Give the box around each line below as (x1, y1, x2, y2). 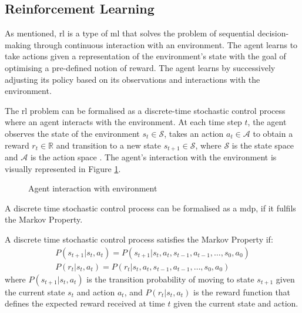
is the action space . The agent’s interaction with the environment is (30, 151, 277, 163)
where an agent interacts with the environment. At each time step (5, 116, 242, 128)
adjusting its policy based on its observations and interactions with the (5, 73, 260, 85)
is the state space (231, 139, 294, 151)
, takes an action (164, 127, 224, 139)
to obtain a (253, 127, 293, 139)
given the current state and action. (173, 297, 298, 309)
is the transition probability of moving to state (86, 272, 254, 285)
